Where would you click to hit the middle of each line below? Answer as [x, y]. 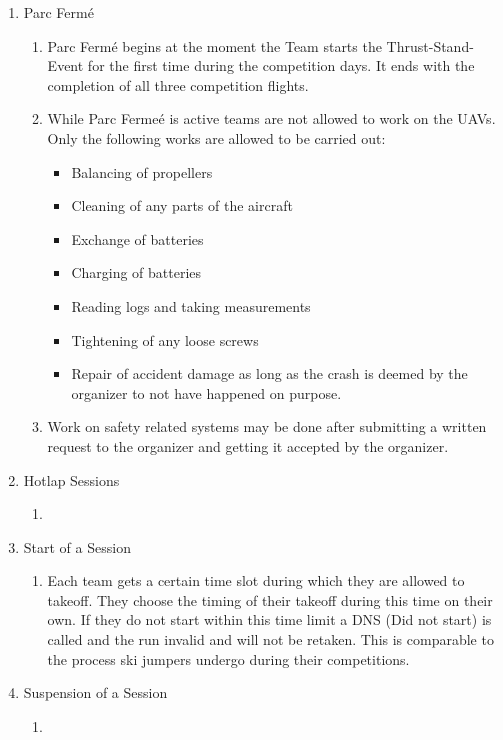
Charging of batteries [136, 272]
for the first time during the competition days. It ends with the [281, 65]
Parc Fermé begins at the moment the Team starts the [214, 45]
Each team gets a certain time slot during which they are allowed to [256, 580]
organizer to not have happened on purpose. [206, 392]
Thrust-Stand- [430, 45]
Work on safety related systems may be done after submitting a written [267, 426]
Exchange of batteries [137, 238]
